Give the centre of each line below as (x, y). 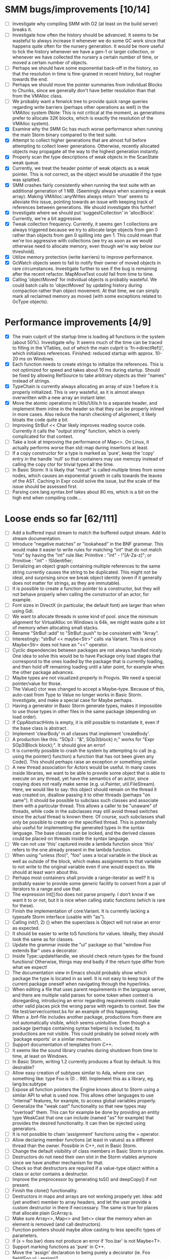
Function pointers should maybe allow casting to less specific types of (87, 1230)
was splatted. (26, 179)
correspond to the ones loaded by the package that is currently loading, (88, 661)
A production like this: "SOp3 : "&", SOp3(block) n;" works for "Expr (83, 739)
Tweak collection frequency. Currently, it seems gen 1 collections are (85, 224)
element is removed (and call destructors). (57, 1224)
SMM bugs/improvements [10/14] (78, 9)
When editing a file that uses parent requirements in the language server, (89, 989)
